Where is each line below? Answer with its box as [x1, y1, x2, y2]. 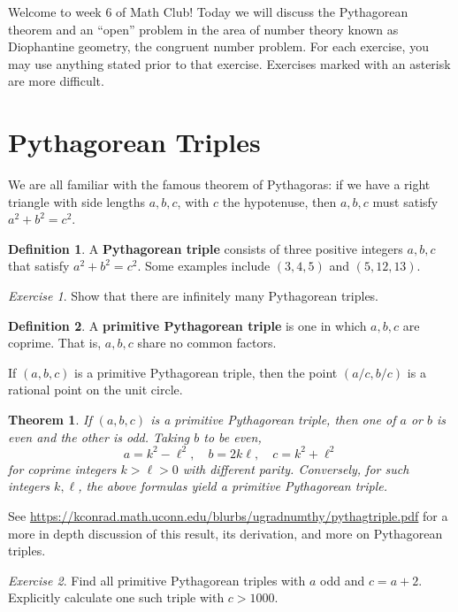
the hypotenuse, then [222, 192, 337, 210]
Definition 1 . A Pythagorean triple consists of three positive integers [8, 239, 403, 257]
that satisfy [8, 256, 70, 275]
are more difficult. [8, 72, 104, 90]
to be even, [203, 427, 262, 446]
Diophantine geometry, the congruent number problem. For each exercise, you [8, 37, 429, 56]
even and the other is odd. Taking [8, 427, 190, 446]
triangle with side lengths [8, 192, 145, 210]
